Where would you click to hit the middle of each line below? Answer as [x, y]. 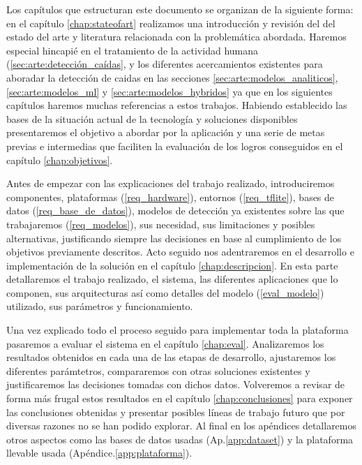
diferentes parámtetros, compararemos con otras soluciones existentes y [158, 370]
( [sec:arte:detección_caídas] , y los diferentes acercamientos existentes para [165, 64]
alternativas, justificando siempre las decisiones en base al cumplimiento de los [174, 238]
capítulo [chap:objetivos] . [60, 160]
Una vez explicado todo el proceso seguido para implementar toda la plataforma [178, 330]
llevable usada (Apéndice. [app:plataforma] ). [99, 453]
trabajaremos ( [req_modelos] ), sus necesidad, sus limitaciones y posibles [161, 224]
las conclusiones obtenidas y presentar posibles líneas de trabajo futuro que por [176, 412]
